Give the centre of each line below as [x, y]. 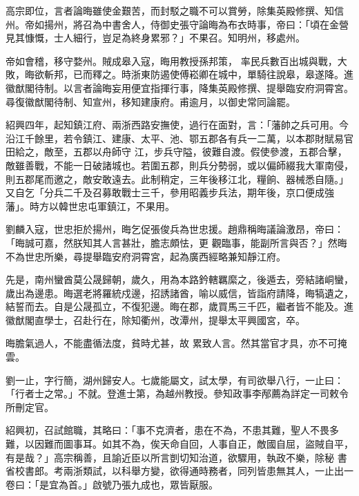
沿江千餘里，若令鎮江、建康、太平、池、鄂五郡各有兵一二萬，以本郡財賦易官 [179, 138]
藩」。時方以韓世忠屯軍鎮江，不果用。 [90, 206]
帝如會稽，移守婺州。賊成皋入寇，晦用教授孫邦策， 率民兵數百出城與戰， [172, 60]
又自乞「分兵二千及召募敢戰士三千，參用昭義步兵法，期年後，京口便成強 [170, 192]
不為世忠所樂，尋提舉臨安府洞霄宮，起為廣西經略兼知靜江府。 [146, 256]
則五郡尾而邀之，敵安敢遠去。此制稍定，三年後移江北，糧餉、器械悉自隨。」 [177, 179]
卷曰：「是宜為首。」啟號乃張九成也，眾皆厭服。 [112, 484]
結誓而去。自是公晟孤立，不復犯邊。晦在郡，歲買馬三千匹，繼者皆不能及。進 [179, 306]
